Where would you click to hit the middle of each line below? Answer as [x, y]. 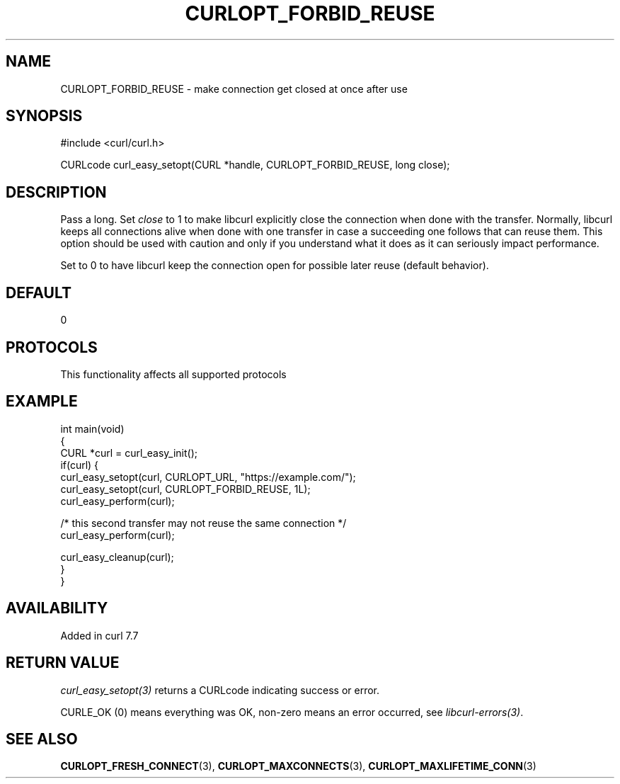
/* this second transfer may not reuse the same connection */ [203, 523]
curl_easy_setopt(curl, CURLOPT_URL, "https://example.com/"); [208, 477]
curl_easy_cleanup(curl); [117, 557]
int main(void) [92, 428]
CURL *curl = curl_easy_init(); [129, 453]
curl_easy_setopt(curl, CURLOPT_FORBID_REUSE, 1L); [185, 489]
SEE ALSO [42, 739]
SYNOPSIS [44, 116]
